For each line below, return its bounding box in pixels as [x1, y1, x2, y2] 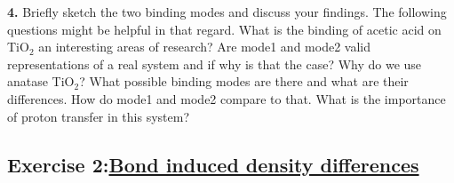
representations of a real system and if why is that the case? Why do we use [7, 54, 422, 73]
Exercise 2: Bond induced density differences [7, 150, 419, 178]
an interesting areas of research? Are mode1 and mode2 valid [38, 37, 370, 56]
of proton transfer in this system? [7, 107, 189, 125]
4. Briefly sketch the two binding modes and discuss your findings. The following [7, 3, 447, 20]
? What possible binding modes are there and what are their [79, 72, 409, 91]
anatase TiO [7, 72, 75, 91]
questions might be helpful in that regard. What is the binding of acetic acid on [7, 20, 442, 38]
